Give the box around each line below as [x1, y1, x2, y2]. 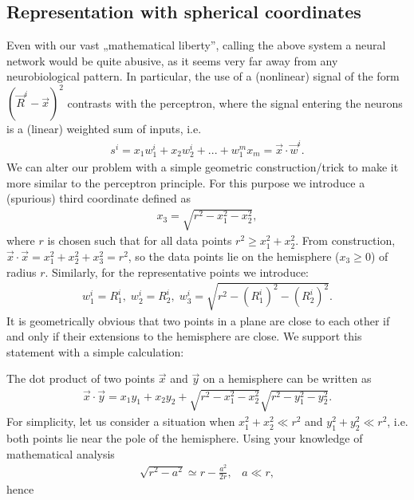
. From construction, [295, 232, 396, 249]
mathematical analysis [6, 445, 115, 462]
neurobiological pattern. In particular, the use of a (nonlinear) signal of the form [6, 68, 400, 85]
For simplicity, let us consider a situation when [6, 413, 235, 430]
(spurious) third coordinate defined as [6, 190, 191, 207]
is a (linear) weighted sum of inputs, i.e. [6, 120, 202, 137]
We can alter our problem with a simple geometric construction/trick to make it [6, 158, 399, 175]
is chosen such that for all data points [47, 232, 232, 249]
